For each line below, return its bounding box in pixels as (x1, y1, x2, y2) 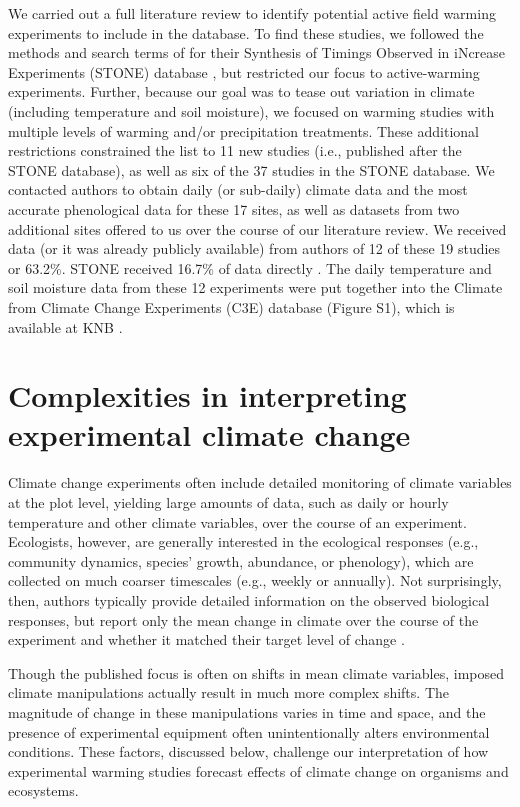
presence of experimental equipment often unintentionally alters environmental (8, 721, 490, 742)
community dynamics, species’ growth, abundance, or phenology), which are (8, 550, 474, 571)
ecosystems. (8, 780, 79, 801)
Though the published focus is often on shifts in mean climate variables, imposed (8, 662, 505, 683)
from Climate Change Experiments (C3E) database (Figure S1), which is (8, 296, 455, 317)
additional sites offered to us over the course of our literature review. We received (8, 218, 507, 239)
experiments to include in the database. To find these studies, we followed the (8, 22, 484, 43)
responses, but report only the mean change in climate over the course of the (8, 609, 479, 630)
